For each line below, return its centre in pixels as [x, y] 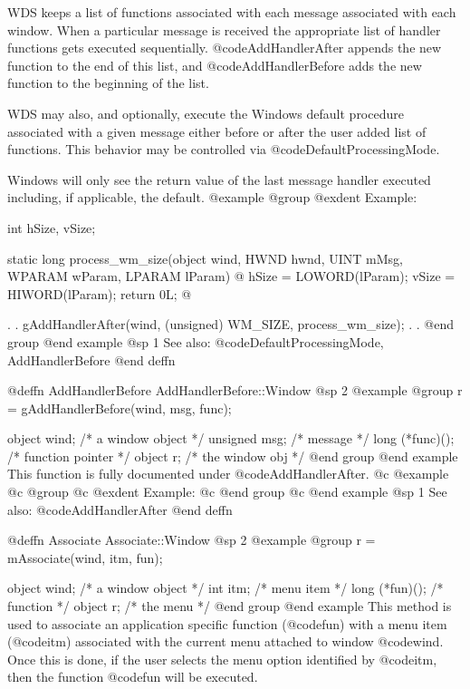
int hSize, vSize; [52, 227]
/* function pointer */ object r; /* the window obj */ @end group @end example [233, 456]
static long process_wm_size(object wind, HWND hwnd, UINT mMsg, [205, 258]
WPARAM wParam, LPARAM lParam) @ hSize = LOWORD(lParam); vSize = [231, 276]
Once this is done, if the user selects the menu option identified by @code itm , [222, 659]
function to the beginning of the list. [108, 83]
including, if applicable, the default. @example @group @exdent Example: [212, 197]
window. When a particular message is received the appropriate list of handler [224, 29]
